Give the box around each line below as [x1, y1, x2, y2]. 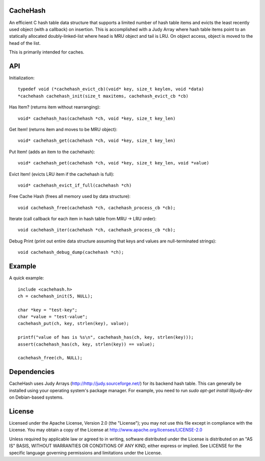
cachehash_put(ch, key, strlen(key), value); [18, 321, 130, 326]
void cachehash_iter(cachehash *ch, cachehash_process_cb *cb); [18, 227, 176, 233]
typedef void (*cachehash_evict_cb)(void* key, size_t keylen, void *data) [18, 86, 204, 92]
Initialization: [9, 75, 35, 81]
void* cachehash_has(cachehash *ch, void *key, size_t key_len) [18, 115, 176, 121]
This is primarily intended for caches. [9, 49, 84, 55]
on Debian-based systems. [9, 394, 64, 400]
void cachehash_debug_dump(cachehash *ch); [18, 249, 124, 255]
